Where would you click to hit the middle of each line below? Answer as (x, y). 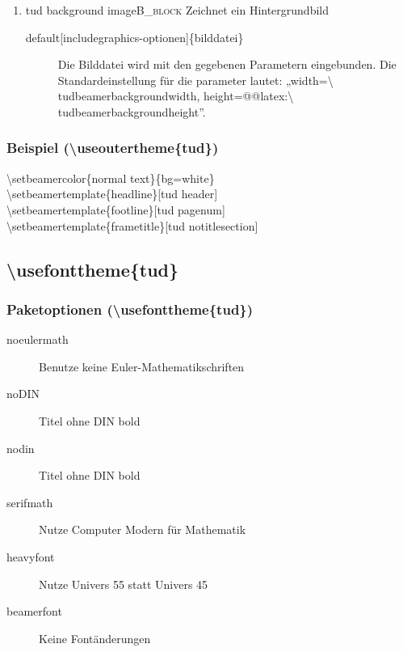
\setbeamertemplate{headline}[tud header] (112, 194)
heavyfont (31, 556)
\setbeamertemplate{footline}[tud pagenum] (116, 209)
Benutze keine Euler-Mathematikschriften (142, 366)
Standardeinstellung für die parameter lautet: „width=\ (195, 80)
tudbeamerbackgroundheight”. (132, 111)
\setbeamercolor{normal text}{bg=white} (111, 178)
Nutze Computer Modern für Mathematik (143, 529)
